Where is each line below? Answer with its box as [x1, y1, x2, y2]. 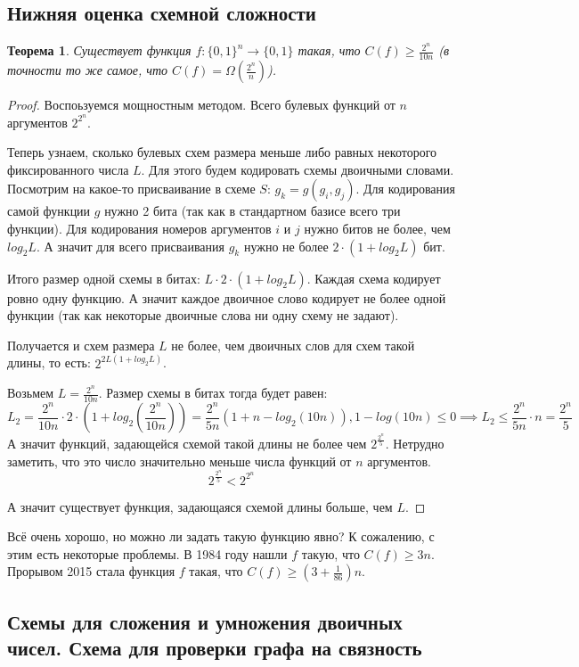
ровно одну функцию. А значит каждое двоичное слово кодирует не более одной [7, 288, 446, 307]
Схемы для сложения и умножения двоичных [7, 607, 403, 635]
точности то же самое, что [7, 61, 167, 79]
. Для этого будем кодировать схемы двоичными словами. [141, 160, 454, 178]
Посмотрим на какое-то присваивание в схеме [7, 179, 256, 198]
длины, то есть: [7, 353, 91, 372]
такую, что [301, 544, 360, 563]
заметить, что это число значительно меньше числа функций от [7, 451, 352, 470]
